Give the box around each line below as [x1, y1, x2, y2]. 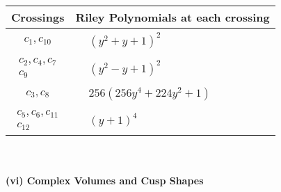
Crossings [11, 9, 65, 25]
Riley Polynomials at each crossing [75, 9, 270, 25]
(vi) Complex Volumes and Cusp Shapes [6, 173, 204, 188]
